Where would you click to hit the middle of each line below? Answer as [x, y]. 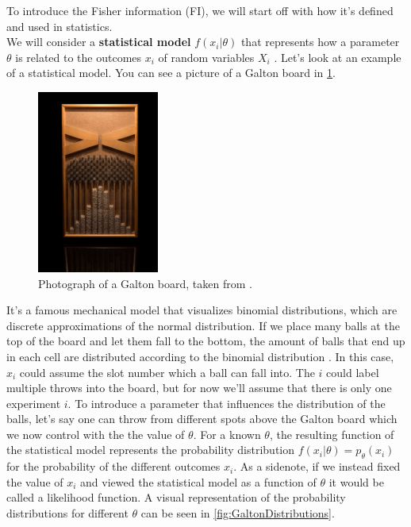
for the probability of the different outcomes [113, 466]
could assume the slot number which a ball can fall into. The [167, 372]
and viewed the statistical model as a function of [198, 481]
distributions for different [67, 513]
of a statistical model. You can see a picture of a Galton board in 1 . [171, 73]
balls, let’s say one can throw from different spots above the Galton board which [202, 419]
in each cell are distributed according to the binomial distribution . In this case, [200, 356]
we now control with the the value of [96, 434]
